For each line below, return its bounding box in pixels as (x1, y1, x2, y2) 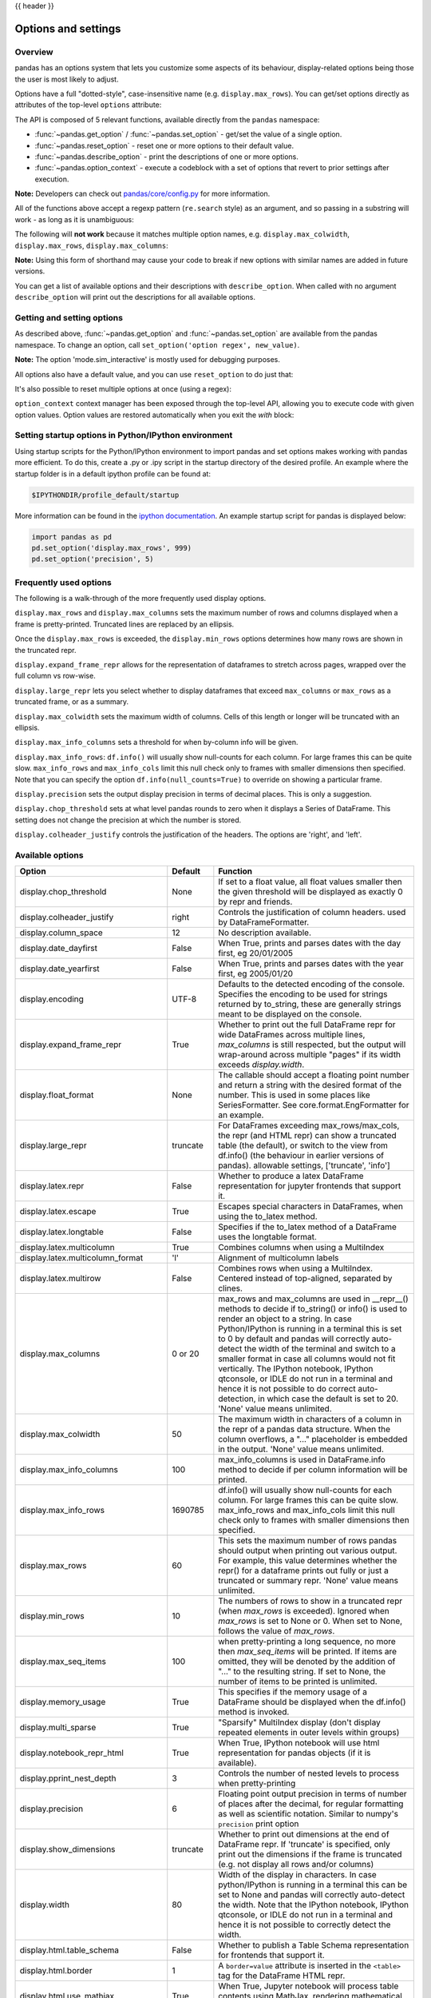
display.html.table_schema (19, 1944, 120, 1956)
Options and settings (14, 22, 121, 35)
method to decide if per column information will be (218, 1464, 408, 1475)
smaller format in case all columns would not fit (218, 1353, 396, 1364)
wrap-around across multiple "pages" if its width (218, 1049, 401, 1061)
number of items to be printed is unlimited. (218, 1676, 378, 1687)
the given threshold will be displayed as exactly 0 (218, 886, 403, 898)
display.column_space (19, 927, 103, 938)
